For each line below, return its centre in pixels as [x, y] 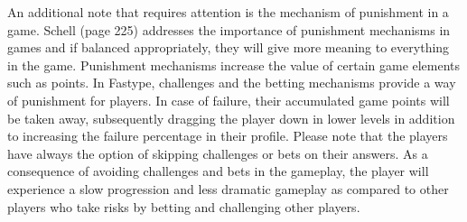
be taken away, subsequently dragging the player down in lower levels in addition [231, 118]
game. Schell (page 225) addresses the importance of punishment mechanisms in [229, 29]
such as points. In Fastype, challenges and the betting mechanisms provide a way [232, 83]
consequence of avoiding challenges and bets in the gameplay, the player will [218, 171]
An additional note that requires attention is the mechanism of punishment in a [228, 12]
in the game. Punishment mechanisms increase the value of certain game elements [234, 65]
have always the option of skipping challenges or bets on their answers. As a [218, 153]
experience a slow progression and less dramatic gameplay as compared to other [228, 188]
